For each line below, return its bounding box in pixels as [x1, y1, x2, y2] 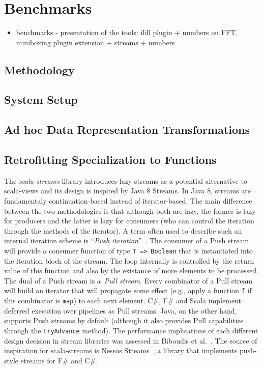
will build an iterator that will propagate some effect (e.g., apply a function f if [4, 285, 252, 296]
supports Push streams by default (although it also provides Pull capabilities [4, 315, 244, 326]
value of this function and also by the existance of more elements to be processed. [4, 265, 258, 276]
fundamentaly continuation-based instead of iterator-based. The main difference [4, 195, 252, 206]
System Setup [4, 92, 78, 107]
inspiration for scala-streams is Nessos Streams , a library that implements [4, 345, 238, 356]
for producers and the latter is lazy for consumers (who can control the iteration [4, 215, 254, 226]
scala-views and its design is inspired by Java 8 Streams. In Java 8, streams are [4, 185, 251, 196]
